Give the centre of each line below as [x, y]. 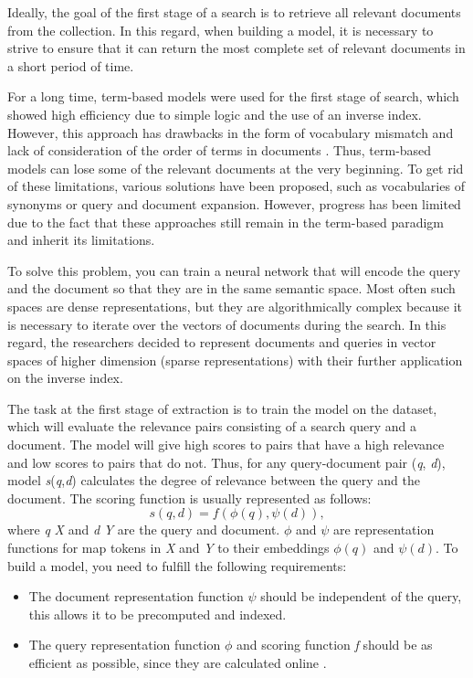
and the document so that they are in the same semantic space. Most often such [231, 288]
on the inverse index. [65, 378]
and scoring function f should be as [334, 645]
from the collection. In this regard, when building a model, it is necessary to [221, 30]
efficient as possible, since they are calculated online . [178, 662]
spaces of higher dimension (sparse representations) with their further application [235, 360]
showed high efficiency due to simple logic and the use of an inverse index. [215, 114]
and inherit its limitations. [81, 240]
